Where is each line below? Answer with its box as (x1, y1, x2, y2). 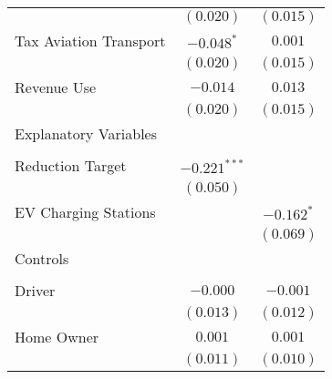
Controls (15, 248, 69, 269)
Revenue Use (15, 77, 97, 97)
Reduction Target (15, 155, 127, 176)
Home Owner (15, 326, 99, 347)
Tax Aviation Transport (15, 30, 166, 51)
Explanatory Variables (15, 123, 158, 144)
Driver (15, 280, 56, 301)
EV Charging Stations (15, 201, 156, 222)
